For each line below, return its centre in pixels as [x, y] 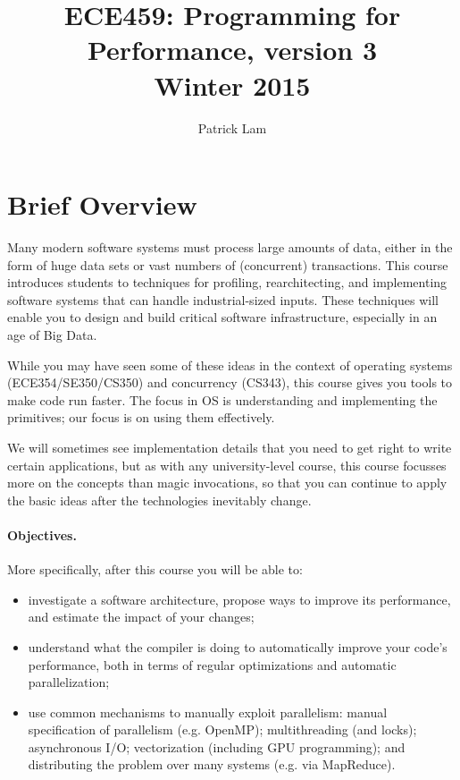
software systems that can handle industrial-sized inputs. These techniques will [223, 299]
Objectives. [42, 534]
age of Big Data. [52, 335]
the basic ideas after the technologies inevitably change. [159, 500]
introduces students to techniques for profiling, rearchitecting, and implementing [227, 282]
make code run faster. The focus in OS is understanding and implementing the [222, 399]
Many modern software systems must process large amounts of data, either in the [230, 247]
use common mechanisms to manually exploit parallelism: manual [208, 712]
